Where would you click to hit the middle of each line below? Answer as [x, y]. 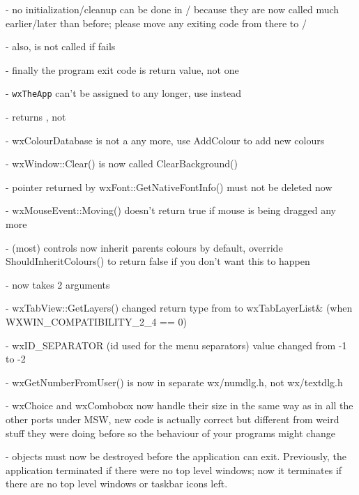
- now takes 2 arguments [58, 284]
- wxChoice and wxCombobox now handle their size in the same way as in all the [179, 405]
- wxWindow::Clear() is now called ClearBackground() [122, 163]
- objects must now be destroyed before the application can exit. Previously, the [176, 456]
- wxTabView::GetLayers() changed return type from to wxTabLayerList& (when [179, 308]
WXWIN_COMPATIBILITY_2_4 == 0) [96, 321]
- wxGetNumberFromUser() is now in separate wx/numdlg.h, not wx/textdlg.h [174, 382]
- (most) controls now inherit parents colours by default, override [144, 247]
